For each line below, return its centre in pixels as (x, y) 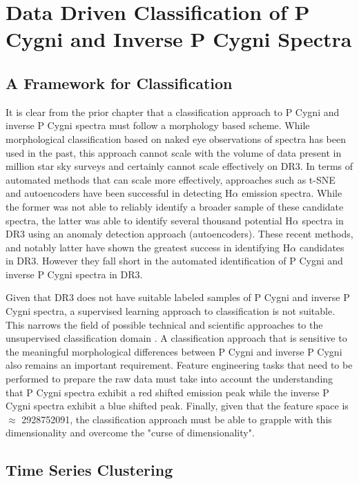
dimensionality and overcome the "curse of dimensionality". (130, 433)
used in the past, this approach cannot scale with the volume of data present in (174, 152)
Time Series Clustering (89, 470)
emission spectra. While (292, 193)
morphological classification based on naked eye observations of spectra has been (176, 138)
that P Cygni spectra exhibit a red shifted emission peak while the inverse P (167, 392)
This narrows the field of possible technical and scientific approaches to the (164, 324)
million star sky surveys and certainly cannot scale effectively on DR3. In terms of (179, 166)
